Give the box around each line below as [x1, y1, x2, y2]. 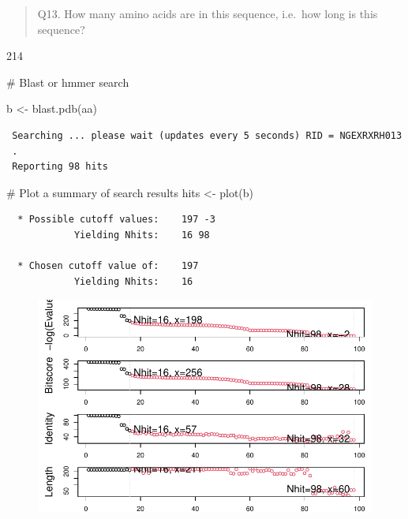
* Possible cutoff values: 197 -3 [17, 214, 215, 226]
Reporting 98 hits [12, 161, 108, 173]
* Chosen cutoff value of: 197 [17, 260, 199, 272]
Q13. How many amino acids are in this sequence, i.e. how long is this [37, 6, 378, 21]
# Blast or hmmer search [6, 73, 129, 90]
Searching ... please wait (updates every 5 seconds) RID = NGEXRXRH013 [12, 129, 402, 141]
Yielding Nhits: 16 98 [73, 229, 210, 241]
